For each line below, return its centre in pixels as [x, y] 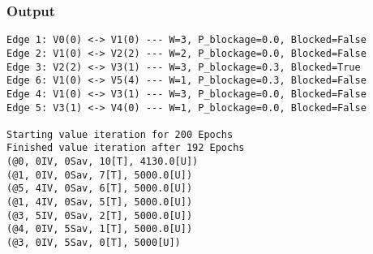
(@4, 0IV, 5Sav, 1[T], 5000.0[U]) [100, 229]
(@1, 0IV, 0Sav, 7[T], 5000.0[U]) [100, 175]
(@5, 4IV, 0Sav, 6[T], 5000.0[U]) [100, 189]
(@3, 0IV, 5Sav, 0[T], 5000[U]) [94, 243]
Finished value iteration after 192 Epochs [126, 148]
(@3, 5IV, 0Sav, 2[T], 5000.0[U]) [100, 215]
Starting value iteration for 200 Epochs [120, 134]
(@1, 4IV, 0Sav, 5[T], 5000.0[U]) [100, 202]
